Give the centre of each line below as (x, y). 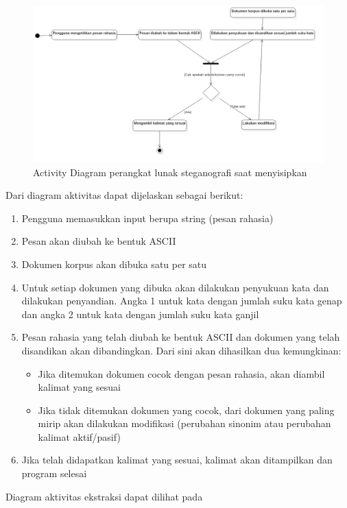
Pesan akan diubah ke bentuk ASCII (99, 241)
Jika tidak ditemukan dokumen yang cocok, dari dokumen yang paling (186, 410)
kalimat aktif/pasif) (79, 436)
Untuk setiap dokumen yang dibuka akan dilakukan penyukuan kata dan (175, 287)
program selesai (54, 473)
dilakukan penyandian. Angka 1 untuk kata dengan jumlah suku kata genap (182, 301)
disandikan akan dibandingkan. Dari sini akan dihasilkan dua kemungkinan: (181, 350)
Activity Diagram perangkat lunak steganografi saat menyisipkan (170, 172)
